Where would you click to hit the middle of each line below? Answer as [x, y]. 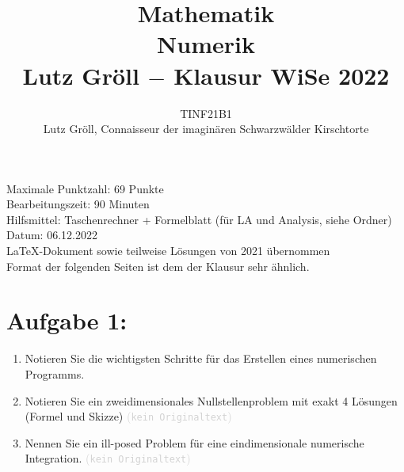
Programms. [55, 373]
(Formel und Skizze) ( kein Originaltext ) [128, 416]
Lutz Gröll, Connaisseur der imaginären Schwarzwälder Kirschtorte [206, 129]
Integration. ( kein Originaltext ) [108, 458]
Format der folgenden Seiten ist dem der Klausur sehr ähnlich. [158, 266]
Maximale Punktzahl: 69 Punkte [85, 188]
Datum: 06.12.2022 [52, 235]
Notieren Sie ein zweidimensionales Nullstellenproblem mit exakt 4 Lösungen [211, 400]
